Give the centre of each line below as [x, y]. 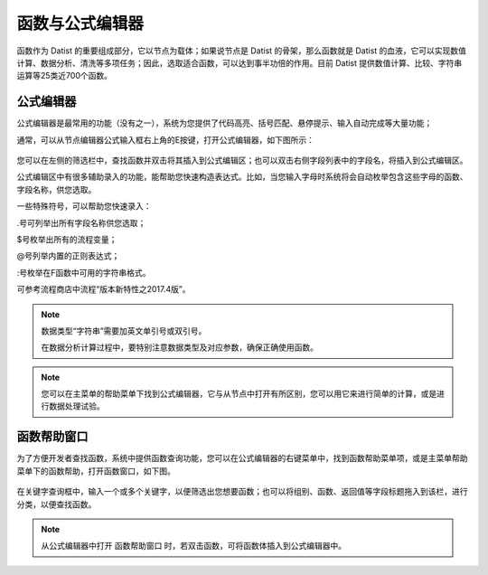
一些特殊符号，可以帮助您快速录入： [84, 206]
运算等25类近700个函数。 [65, 76]
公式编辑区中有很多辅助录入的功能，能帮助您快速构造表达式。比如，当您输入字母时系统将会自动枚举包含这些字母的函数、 [242, 177]
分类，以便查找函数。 [56, 504]
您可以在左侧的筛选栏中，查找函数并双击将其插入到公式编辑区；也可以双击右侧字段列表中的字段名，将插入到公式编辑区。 [242, 160]
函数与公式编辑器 [80, 24]
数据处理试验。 [76, 406]
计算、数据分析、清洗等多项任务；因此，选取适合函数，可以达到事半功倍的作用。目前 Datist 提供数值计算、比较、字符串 [239, 62]
